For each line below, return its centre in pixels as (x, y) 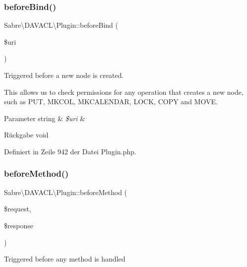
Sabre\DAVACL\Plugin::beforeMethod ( (66, 192)
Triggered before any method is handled (65, 259)
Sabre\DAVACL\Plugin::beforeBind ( (61, 25)
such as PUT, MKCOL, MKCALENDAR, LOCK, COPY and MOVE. (111, 101)
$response (19, 225)
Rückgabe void (26, 135)
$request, (18, 209)
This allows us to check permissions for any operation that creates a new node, (124, 92)
